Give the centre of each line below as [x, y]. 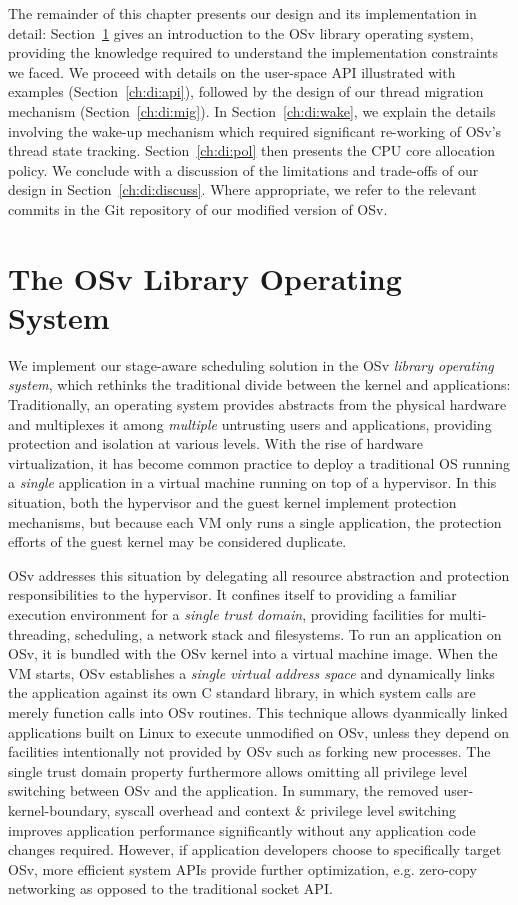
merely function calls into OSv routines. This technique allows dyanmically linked [258, 711]
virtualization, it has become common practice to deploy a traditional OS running [259, 462]
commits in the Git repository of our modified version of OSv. [198, 208]
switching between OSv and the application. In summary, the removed [223, 790]
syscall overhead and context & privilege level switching [286, 809]
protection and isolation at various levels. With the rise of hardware [216, 443]
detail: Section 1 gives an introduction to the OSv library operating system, [241, 32]
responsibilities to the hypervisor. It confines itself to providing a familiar [232, 594]
